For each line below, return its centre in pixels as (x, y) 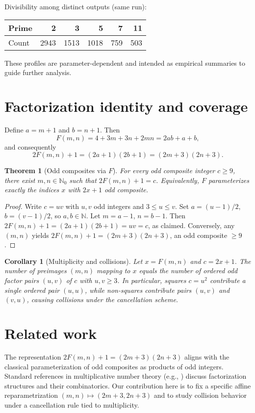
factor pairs (22, 280)
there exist (20, 180)
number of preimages (36, 271)
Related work (51, 333)
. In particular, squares (152, 280)
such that (83, 180)
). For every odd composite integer (164, 170)
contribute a (228, 280)
